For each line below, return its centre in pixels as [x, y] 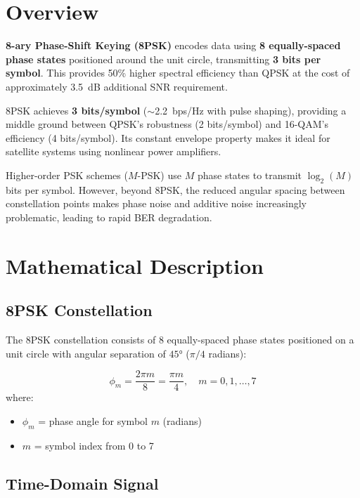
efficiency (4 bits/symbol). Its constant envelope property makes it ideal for [168, 137]
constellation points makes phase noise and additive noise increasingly [156, 203]
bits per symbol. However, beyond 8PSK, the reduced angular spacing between [175, 189]
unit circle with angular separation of [86, 353]
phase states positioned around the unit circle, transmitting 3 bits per [163, 59]
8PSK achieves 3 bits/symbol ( [77, 110]
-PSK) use [159, 175]
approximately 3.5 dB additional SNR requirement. [117, 86]
